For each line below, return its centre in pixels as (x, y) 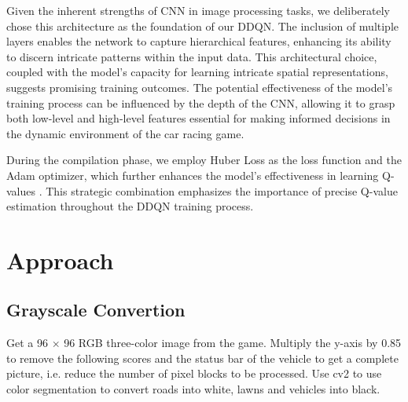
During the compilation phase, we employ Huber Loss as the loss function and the (204, 160)
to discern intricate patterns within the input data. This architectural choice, (192, 56)
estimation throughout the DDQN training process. (130, 206)
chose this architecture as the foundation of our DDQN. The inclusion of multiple (202, 26)
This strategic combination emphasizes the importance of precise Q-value (222, 190)
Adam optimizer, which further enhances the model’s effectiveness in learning (193, 175)
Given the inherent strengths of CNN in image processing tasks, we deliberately (198, 10)
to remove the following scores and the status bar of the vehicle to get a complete (202, 358)
